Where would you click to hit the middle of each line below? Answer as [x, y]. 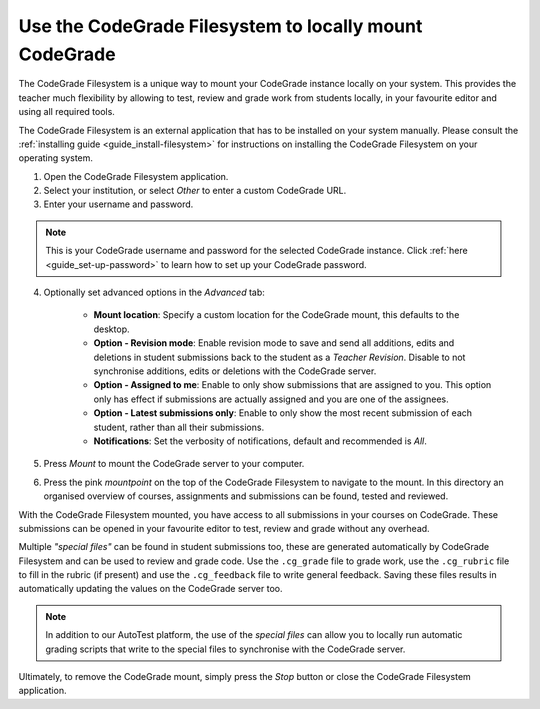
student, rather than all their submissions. [179, 427]
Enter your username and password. [118, 204]
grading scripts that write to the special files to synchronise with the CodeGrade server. [225, 649]
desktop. [111, 329]
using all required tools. [66, 112]
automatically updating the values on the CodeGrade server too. [150, 589]
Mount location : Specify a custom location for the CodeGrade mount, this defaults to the [276, 315]
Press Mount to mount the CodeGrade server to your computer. [174, 464]
